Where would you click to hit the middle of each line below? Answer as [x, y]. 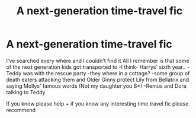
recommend [21, 110]
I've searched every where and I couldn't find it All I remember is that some [98, 60]
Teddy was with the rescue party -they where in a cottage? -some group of [98, 73]
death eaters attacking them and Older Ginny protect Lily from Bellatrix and [98, 79]
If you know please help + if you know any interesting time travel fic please [97, 103]
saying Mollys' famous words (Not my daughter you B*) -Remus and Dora [96, 86]
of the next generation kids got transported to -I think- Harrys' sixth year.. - [98, 67]
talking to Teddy [26, 92]
